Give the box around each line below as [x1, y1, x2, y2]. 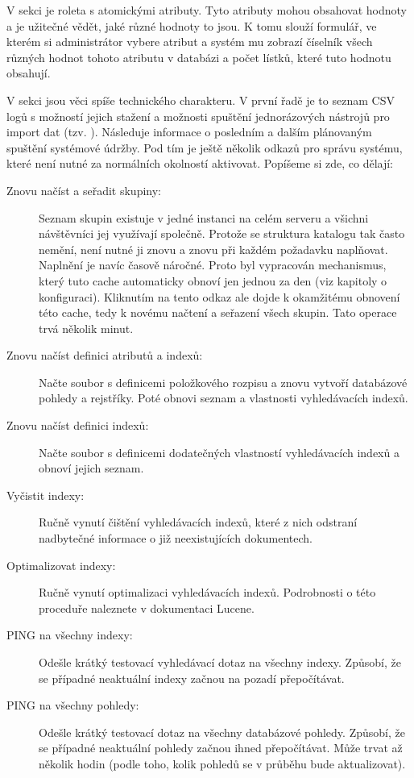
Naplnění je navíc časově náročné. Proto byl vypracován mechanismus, [39, 256, 387, 273]
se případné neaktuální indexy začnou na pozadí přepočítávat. [39, 669, 345, 686]
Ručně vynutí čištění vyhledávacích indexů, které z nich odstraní [39, 514, 358, 530]
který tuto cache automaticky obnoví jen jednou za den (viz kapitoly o [39, 272, 387, 289]
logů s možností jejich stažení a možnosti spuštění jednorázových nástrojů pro [6, 107, 390, 124]
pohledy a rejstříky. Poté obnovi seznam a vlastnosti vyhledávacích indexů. [39, 389, 408, 406]
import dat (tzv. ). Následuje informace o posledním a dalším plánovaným [6, 123, 372, 140]
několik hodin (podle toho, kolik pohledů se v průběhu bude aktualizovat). [39, 755, 406, 772]
